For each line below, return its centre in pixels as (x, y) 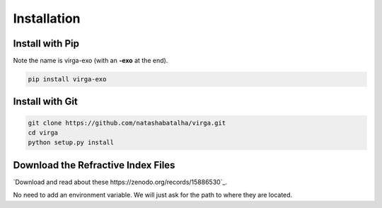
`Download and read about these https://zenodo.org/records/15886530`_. (120, 182)
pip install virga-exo (67, 79)
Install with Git (45, 102)
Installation (47, 18)
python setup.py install (71, 143)
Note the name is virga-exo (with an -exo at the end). (91, 61)
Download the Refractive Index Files (94, 165)
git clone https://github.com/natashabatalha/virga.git (127, 123)
